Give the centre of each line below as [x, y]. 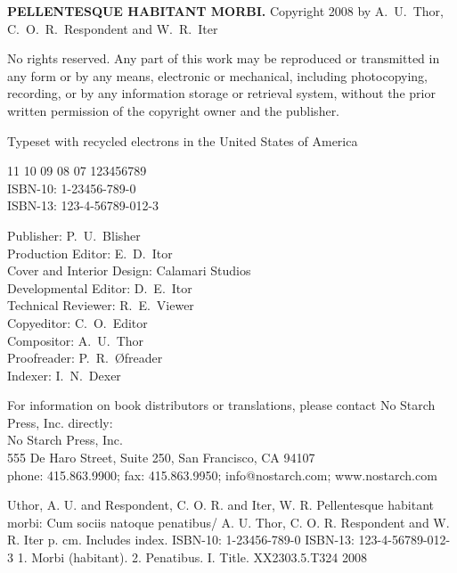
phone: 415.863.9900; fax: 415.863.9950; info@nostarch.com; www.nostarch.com [222, 475]
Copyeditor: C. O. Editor [78, 322]
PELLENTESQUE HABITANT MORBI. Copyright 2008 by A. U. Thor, [225, 11]
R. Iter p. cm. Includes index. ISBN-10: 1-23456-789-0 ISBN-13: [181, 540]
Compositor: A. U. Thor [76, 340]
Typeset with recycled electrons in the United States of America [183, 140]
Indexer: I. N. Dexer [64, 375]
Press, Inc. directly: [60, 422]
